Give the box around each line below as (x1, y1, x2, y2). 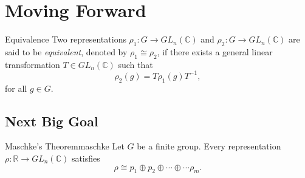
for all (5, 81, 27, 94)
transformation (5, 58, 60, 70)
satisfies (71, 152, 100, 164)
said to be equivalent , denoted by (5, 45, 128, 58)
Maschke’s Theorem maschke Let (5, 140, 125, 152)
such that (118, 58, 153, 70)
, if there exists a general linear (157, 45, 273, 58)
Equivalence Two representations (5, 33, 126, 46)
